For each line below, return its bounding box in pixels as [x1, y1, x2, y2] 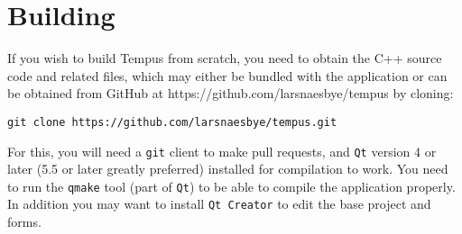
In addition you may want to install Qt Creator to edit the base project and [7, 194, 431, 213]
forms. [7, 212, 42, 231]
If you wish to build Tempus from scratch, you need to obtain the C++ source [7, 49, 442, 67]
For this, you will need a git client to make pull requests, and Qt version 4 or [7, 141, 437, 160]
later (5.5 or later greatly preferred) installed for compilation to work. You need [7, 159, 448, 178]
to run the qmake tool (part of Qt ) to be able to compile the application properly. [7, 176, 456, 195]
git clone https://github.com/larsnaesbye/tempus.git [7, 115, 337, 129]
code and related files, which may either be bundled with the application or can [7, 66, 448, 85]
